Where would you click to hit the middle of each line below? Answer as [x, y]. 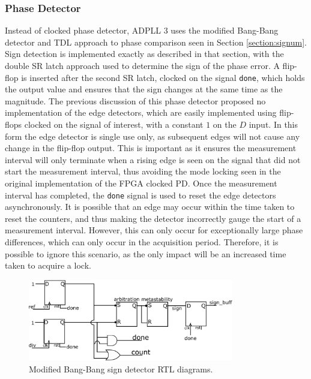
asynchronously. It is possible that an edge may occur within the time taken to [150, 207]
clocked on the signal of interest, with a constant [114, 124]
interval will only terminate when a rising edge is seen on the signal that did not [153, 159]
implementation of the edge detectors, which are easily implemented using [141, 112]
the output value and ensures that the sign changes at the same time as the [144, 89]
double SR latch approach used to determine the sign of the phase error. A [142, 65]
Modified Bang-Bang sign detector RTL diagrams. [121, 369]
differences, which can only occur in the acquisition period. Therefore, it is [142, 242]
